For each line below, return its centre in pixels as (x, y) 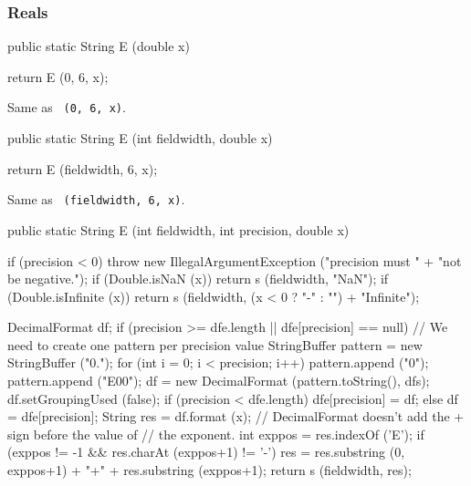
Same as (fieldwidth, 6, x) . (96, 199)
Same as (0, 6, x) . (67, 107)
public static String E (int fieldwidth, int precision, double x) (178, 229)
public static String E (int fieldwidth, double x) (140, 138)
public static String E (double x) (99, 46)
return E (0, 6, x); (58, 76)
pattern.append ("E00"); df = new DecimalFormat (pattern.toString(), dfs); (219, 381)
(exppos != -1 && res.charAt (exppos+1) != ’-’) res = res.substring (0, (206, 452)
